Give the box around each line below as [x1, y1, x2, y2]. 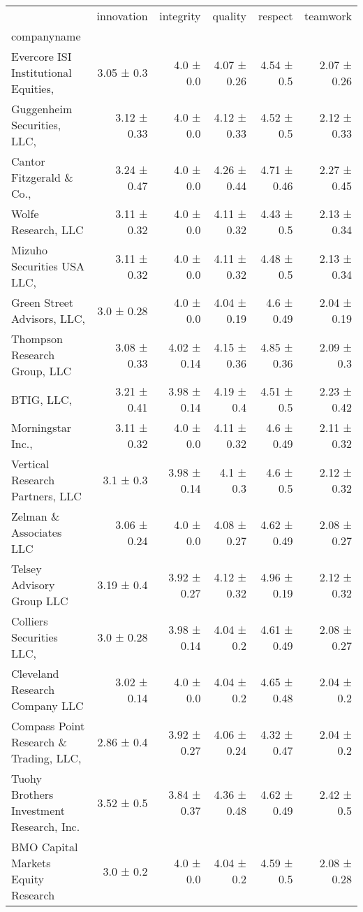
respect [258, 8, 293, 24]
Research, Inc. [11, 818, 80, 834]
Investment [11, 802, 65, 818]
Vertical [11, 456, 50, 472]
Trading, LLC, [11, 750, 82, 766]
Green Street [11, 294, 74, 310]
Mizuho [11, 242, 48, 258]
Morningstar [11, 419, 71, 435]
